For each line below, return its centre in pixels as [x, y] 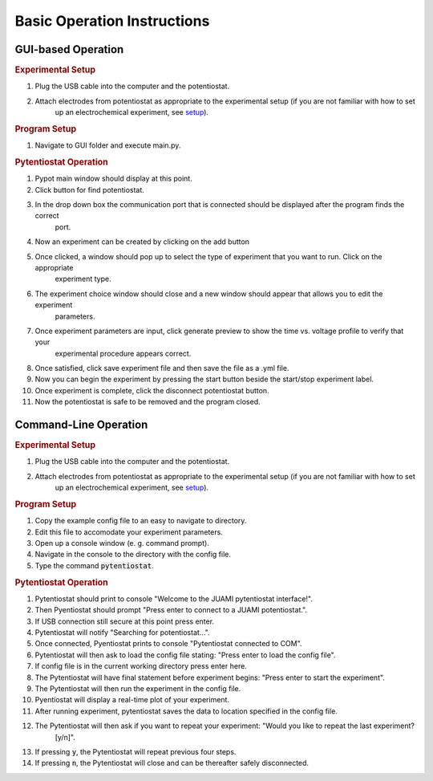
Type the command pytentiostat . [94, 565]
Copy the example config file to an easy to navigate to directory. [141, 521]
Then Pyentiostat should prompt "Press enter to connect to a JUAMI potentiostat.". [171, 610]
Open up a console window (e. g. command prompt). [122, 543]
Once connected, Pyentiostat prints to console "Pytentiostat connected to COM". [168, 644]
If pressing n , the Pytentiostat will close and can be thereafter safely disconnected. [172, 763]
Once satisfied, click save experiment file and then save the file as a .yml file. [162, 368]
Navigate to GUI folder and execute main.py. [108, 145]
